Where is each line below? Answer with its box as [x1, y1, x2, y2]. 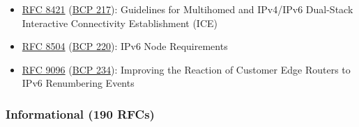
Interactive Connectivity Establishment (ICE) [22, 15, 217, 30]
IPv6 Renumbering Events [22, 76, 135, 90]
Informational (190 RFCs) [6, 105, 155, 122]
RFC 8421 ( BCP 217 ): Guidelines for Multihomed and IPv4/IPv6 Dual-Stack [22, 2, 353, 16]
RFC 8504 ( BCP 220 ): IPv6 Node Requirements [22, 39, 228, 53]
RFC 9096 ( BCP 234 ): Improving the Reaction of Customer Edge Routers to [22, 62, 351, 76]
